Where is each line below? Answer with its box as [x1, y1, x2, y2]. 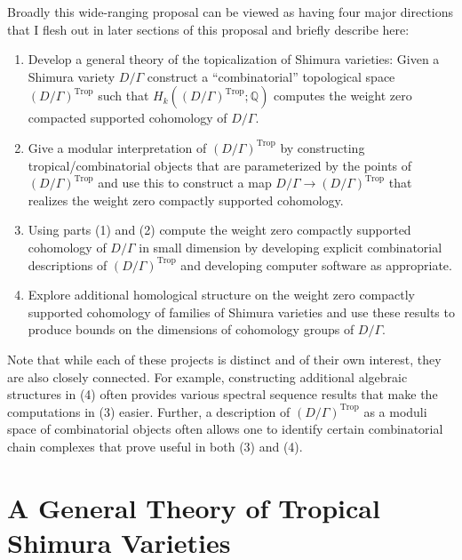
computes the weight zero [274, 86, 412, 105]
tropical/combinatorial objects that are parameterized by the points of [28, 156, 412, 174]
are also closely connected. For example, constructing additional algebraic [7, 367, 408, 386]
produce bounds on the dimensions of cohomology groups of [28, 320, 354, 339]
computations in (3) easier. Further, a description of [7, 402, 291, 420]
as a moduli [363, 402, 427, 420]
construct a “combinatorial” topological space [147, 67, 395, 85]
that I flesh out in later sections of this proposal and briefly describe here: [7, 20, 410, 38]
